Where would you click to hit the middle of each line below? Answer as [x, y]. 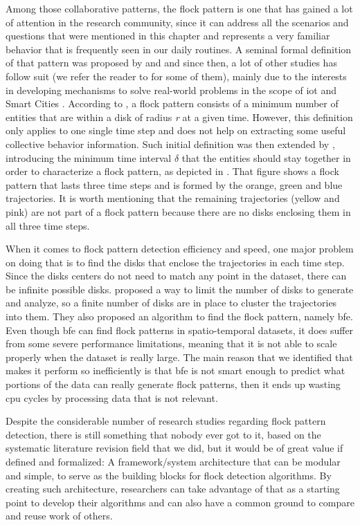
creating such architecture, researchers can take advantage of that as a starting [173, 489]
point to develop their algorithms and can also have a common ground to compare [180, 502]
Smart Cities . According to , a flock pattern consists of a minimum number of [172, 103]
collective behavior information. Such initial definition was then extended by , [170, 144]
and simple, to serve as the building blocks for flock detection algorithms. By [169, 475]
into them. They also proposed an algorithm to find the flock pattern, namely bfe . [179, 316]
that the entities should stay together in [266, 157]
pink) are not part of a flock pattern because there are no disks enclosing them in [178, 211]
